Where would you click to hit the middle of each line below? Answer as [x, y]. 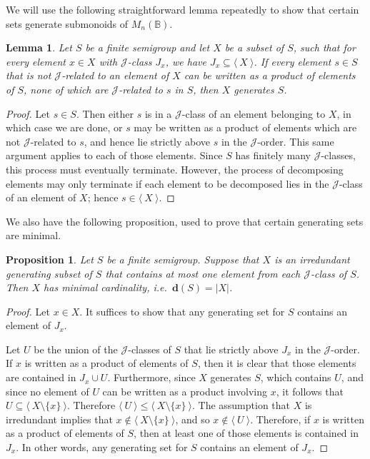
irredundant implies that [59, 419]
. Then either [105, 113]
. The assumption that [241, 405]
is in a [158, 113]
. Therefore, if [280, 419]
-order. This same [296, 141]
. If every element [292, 61]
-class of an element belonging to [254, 113]
